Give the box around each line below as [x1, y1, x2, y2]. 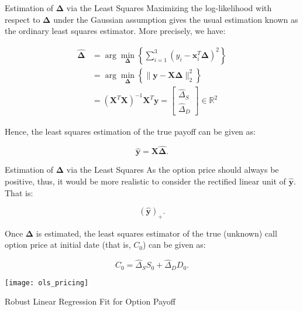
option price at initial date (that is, [5, 238, 131, 251]
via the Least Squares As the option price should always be [66, 163, 279, 176]
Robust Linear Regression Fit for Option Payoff [5, 295, 175, 307]
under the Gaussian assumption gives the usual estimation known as [53, 13, 298, 25]
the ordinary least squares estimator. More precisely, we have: [5, 25, 226, 37]
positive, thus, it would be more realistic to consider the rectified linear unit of [5, 175, 286, 187]
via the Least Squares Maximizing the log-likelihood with [66, 2, 272, 13]
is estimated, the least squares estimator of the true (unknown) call [36, 227, 277, 239]
